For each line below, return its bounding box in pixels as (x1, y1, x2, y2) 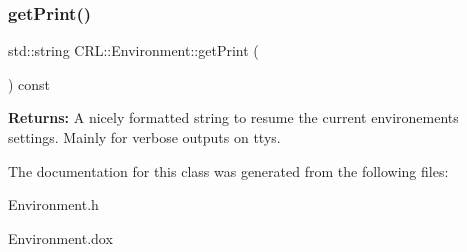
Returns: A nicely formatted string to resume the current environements (8, 107, 459, 128)
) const (8, 73, 51, 94)
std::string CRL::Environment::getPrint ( (8, 40, 259, 61)
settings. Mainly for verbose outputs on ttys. (8, 127, 281, 147)
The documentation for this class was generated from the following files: (8, 160, 449, 181)
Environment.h (8, 194, 99, 215)
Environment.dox (8, 227, 113, 248)
